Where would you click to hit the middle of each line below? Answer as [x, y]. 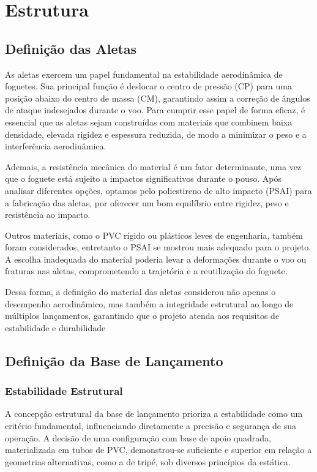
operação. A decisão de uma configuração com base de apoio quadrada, [138, 437]
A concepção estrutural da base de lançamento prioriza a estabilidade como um [154, 414]
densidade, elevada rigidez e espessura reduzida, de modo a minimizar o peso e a [156, 134]
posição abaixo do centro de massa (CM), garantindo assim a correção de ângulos [158, 98]
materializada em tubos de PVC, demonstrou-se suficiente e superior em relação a [158, 450]
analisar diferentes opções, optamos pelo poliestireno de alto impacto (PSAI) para [158, 190]
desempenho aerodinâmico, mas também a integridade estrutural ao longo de [149, 303]
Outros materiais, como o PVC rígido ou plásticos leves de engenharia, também [154, 235]
